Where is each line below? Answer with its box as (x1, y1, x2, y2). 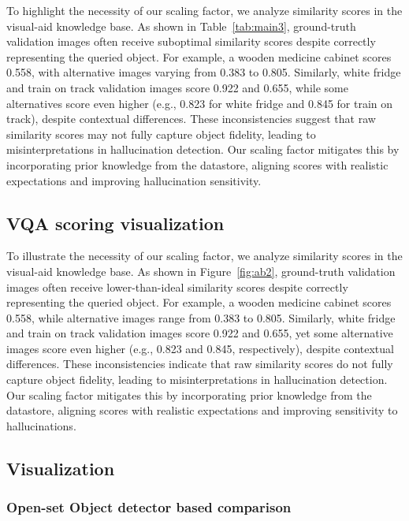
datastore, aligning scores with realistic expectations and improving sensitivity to (6, 402, 398, 419)
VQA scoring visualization (6, 210, 225, 235)
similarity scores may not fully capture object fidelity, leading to (6, 125, 316, 142)
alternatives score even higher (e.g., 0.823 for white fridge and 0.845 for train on (6, 95, 393, 111)
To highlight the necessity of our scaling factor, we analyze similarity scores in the (6, 2, 403, 18)
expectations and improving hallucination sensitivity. (6, 172, 262, 188)
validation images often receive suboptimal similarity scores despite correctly (6, 33, 376, 50)
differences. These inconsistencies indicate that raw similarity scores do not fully (6, 355, 393, 372)
